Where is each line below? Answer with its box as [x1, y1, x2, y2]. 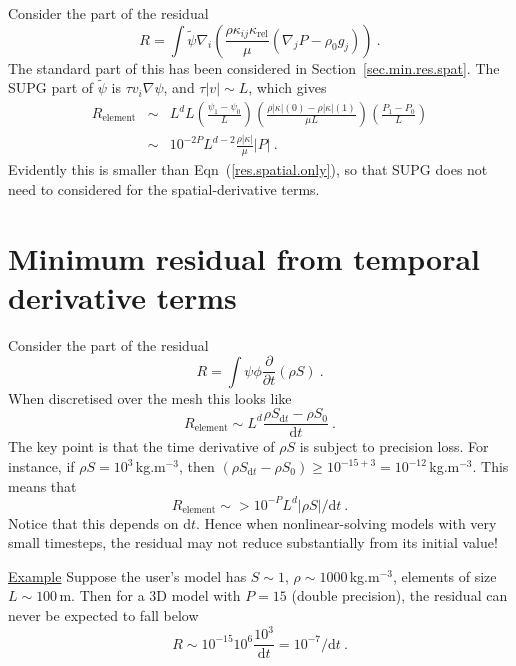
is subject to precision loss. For [299, 436, 489, 457]
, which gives [248, 77, 327, 98]
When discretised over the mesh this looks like [8, 387, 292, 408]
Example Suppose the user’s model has [8, 565, 247, 586]
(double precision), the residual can [291, 585, 508, 606]
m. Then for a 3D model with [59, 585, 241, 606]
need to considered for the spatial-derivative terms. [8, 178, 320, 199]
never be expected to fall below [8, 605, 199, 626]
